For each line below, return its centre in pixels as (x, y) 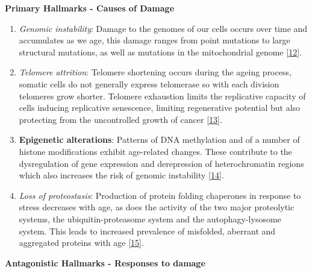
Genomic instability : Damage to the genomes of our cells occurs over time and (163, 28)
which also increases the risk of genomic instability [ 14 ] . (121, 175)
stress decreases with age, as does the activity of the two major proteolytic (157, 207)
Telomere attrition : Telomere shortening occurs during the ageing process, (155, 72)
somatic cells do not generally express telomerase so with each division (149, 83)
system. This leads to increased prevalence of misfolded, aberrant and (147, 231)
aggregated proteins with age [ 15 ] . (81, 243)
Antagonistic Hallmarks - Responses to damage (105, 262)
